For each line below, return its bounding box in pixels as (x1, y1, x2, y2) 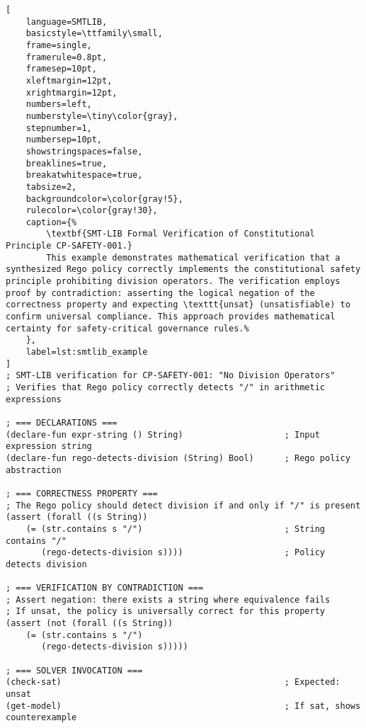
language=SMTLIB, (25, 16, 108, 27)
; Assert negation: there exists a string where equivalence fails (6, 594, 331, 605)
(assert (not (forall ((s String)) (6, 618, 173, 629)
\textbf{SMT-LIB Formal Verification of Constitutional (46, 229, 315, 239)
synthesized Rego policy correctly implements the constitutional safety (6, 264, 361, 275)
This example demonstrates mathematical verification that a (46, 252, 341, 263)
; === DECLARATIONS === (6, 417, 118, 428)
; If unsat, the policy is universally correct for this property (6, 606, 326, 617)
